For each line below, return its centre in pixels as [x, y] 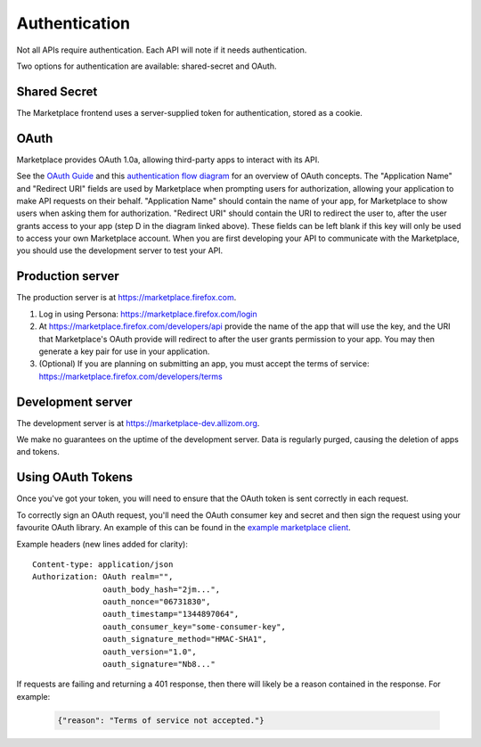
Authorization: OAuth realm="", [103, 577]
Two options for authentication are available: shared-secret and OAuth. [147, 66]
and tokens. [38, 452]
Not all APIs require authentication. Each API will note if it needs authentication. [162, 50]
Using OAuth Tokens [75, 477]
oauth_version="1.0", [150, 652]
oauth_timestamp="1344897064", [171, 614]
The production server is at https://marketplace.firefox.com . [126, 298]
